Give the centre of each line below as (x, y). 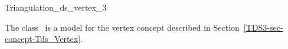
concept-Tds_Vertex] (43, 39)
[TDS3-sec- (263, 27)
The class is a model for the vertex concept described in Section (122, 27)
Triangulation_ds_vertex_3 (56, 7)
